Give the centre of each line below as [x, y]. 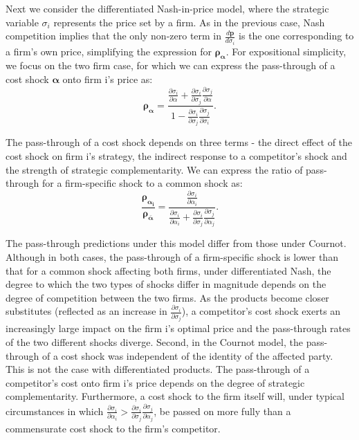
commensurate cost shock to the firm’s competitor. [113, 428]
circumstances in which [55, 411]
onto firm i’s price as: [108, 79]
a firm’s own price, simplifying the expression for [109, 51]
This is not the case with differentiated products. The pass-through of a [158, 369]
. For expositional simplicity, [286, 51]
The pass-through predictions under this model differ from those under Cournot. [176, 243]
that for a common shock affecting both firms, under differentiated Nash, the [168, 270]
